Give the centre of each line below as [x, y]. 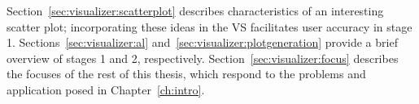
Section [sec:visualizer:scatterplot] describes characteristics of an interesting [195, 10]
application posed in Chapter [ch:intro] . [106, 89]
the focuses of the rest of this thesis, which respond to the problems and [186, 74]
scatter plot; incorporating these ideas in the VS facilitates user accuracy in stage [209, 26]
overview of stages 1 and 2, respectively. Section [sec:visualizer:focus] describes [203, 58]
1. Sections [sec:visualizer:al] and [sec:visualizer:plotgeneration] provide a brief [202, 42]
